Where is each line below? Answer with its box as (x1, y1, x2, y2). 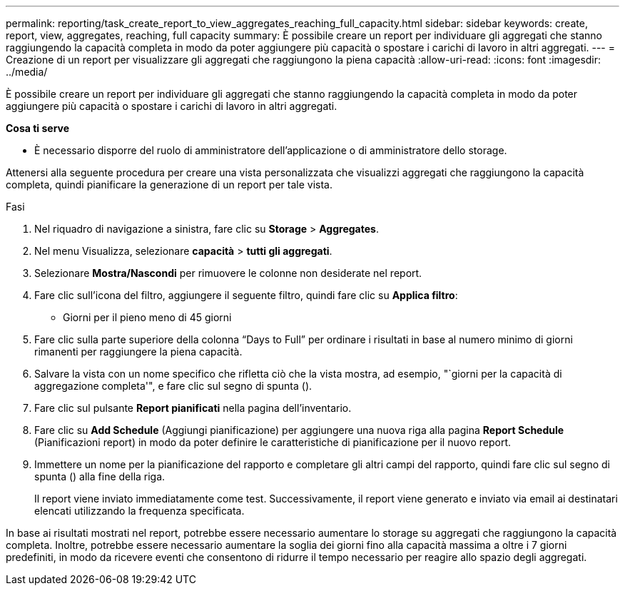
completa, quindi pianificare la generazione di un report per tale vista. (6, 178, 332, 191)
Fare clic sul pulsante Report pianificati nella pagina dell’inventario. (34, 402, 352, 414)
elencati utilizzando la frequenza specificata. (34, 505, 245, 517)
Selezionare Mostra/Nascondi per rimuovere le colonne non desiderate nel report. (34, 267, 422, 279)
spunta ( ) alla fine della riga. (34, 470, 166, 483)
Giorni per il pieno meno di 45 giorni (63, 311, 232, 323)
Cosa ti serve (6, 122, 70, 134)
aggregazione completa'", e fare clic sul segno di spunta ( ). (34, 380, 312, 392)
